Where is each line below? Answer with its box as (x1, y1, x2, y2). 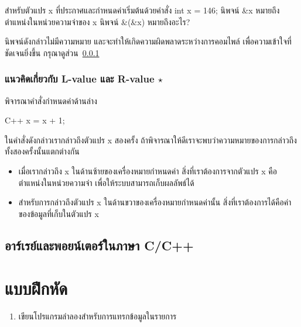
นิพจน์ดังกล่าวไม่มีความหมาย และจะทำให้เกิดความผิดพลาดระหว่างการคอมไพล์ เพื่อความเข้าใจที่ (5, 35, 292, 47)
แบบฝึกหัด (5, 276, 68, 300)
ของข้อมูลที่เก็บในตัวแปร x (18, 207, 99, 219)
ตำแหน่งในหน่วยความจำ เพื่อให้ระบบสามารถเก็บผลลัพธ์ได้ (18, 176, 194, 188)
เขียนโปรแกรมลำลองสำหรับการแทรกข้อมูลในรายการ (18, 310, 177, 322)
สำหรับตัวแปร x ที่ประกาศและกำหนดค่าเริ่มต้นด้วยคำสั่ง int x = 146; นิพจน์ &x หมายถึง (5, 4, 280, 16)
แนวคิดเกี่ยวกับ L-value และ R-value (5, 71, 155, 86)
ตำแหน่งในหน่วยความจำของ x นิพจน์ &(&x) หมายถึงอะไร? (5, 15, 190, 27)
